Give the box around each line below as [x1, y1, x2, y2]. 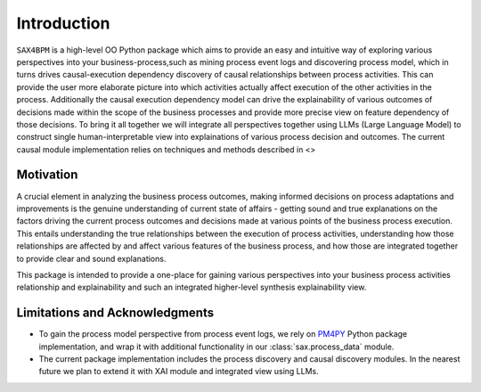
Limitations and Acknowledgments [16, 306, 214, 321]
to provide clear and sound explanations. [16, 253, 167, 264]
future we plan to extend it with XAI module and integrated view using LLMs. [38, 366, 320, 377]
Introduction [16, 13, 110, 33]
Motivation [16, 167, 78, 183]
